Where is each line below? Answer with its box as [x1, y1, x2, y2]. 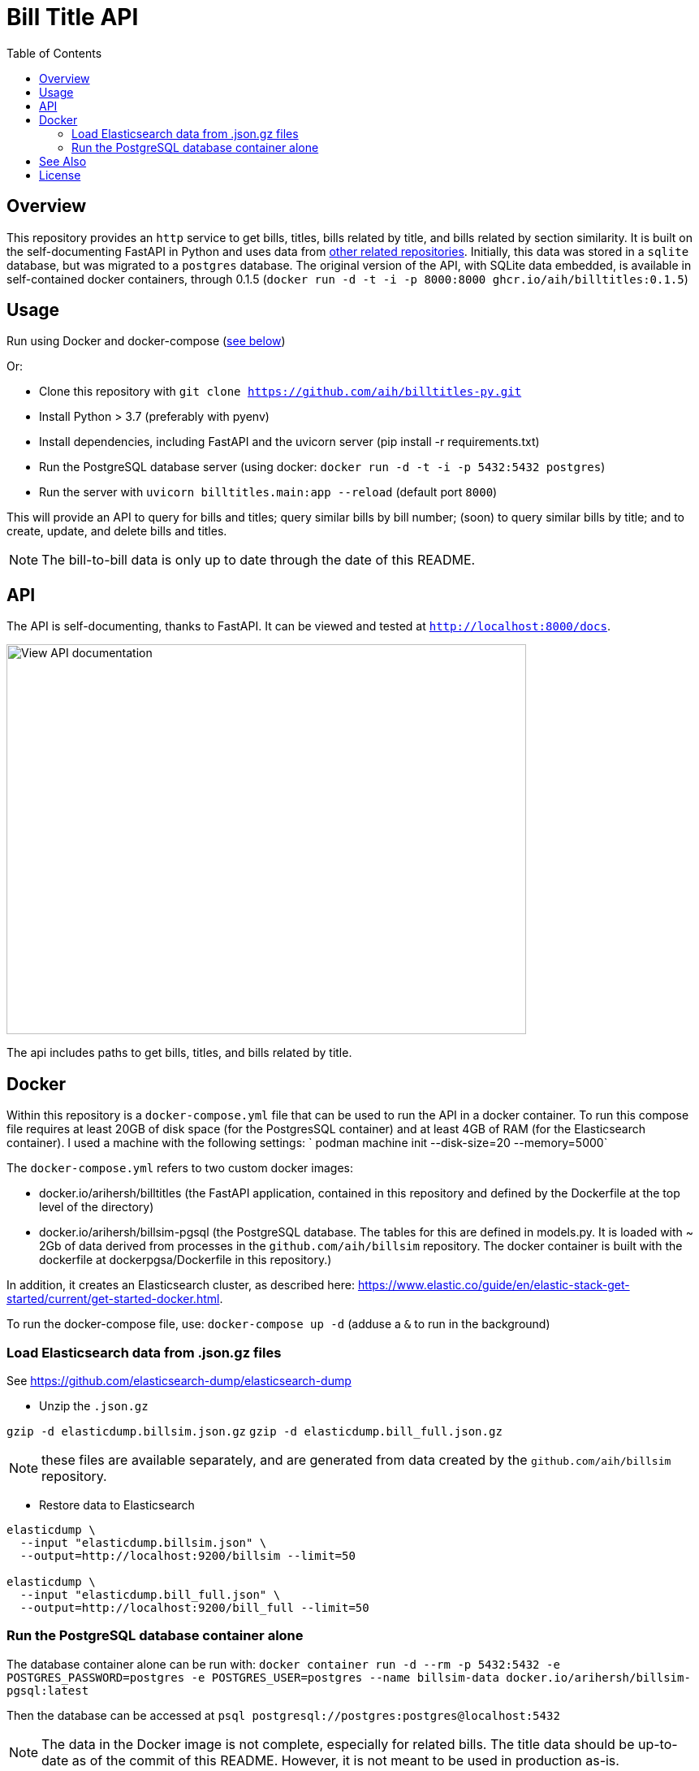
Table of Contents [6, 45, 102, 60]
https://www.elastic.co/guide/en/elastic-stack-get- [357, 1278, 630, 1293]
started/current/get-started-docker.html [6, 1292, 220, 1306]
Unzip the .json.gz [39, 1398, 149, 1413]
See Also [39, 154, 87, 168]
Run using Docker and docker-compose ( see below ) [6, 334, 286, 349]
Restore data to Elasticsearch [39, 1497, 195, 1512]
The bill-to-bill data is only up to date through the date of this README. [41, 552, 476, 569]
